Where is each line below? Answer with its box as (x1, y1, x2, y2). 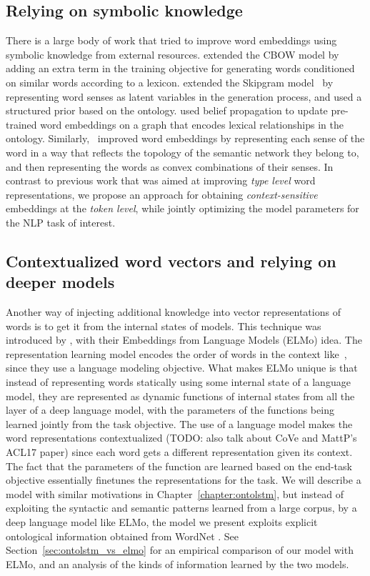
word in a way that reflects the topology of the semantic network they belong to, (6, 144, 359, 159)
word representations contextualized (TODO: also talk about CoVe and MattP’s (6, 430, 357, 445)
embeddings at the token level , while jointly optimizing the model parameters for (6, 201, 359, 216)
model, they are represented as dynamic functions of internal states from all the (6, 388, 355, 403)
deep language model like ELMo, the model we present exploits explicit (6, 515, 318, 530)
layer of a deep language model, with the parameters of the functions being (6, 402, 334, 417)
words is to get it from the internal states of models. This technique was (6, 318, 321, 333)
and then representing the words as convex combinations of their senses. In (6, 159, 334, 174)
